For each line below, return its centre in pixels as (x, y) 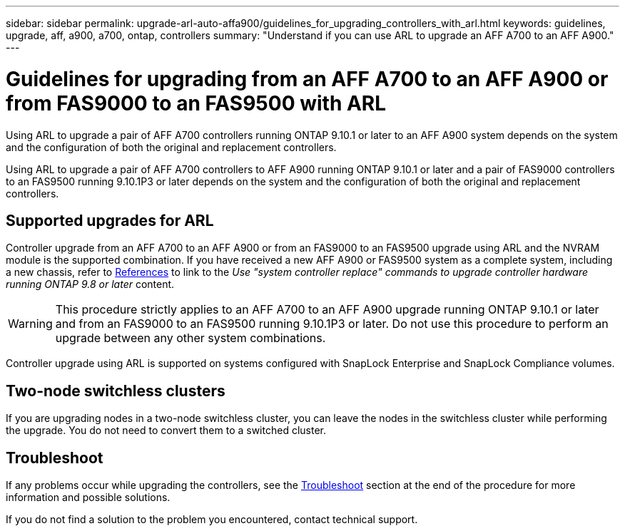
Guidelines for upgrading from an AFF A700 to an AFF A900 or (307, 79)
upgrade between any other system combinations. (190, 338)
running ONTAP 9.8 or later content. (90, 284)
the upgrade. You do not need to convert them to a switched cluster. (166, 431)
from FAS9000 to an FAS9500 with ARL (196, 103)
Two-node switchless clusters (116, 391)
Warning (30, 324)
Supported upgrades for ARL (110, 220)
